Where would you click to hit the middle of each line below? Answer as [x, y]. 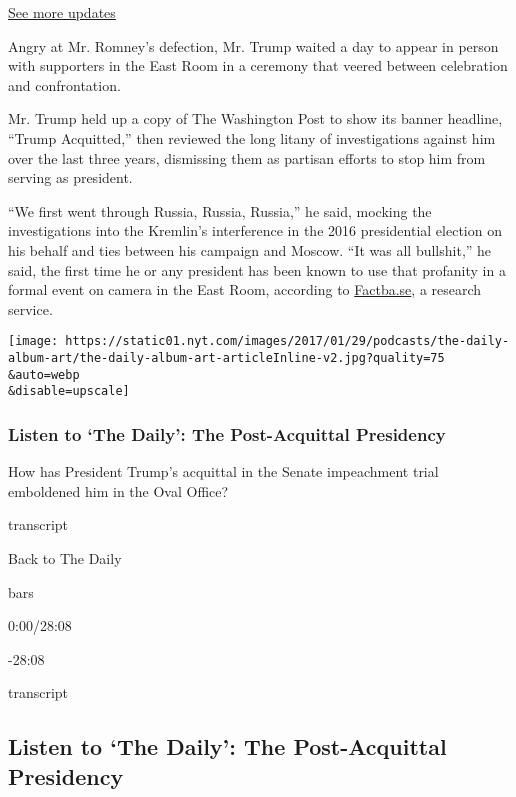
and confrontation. [64, 84]
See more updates [62, 12]
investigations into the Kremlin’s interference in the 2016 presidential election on [255, 230]
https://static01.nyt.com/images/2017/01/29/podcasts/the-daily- [287, 341]
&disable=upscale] [69, 391]
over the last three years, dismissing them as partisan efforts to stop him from [247, 157]
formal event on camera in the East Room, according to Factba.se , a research [245, 289]
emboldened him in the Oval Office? [118, 490]
